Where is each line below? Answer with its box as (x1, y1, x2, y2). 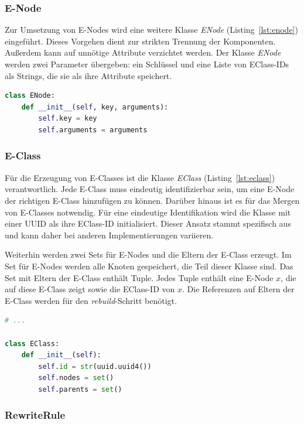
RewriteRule (5, 408, 66, 422)
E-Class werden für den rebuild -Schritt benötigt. (5, 294, 177, 306)
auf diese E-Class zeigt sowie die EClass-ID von (5, 283, 175, 295)
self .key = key (38, 114, 97, 123)
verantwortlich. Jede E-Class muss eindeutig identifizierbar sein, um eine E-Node (5, 183, 295, 195)
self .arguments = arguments (38, 125, 148, 134)
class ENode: (5, 91, 55, 100)
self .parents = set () (38, 385, 122, 394)
